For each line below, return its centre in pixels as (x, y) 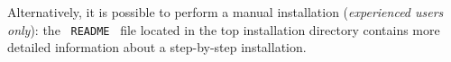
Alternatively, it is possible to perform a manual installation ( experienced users (225, 12)
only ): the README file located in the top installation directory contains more (224, 29)
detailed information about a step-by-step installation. (157, 47)
